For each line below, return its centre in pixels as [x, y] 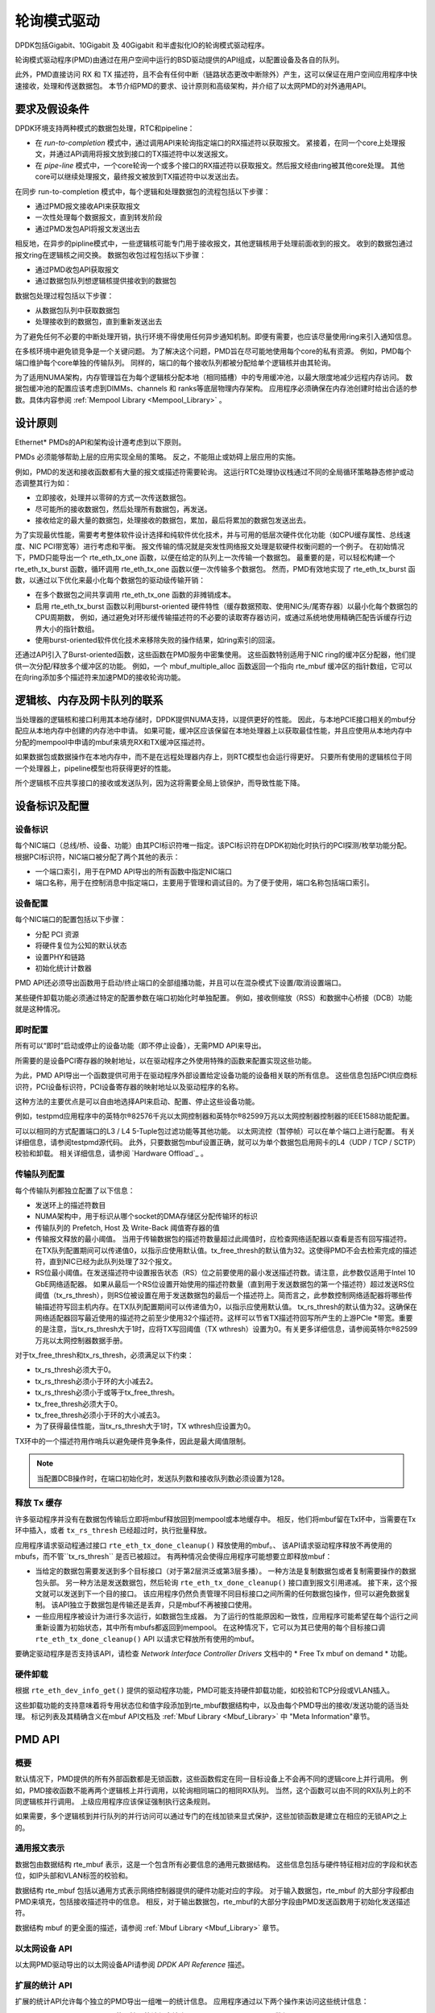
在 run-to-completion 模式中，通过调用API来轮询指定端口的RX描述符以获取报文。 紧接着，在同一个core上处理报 [220, 143]
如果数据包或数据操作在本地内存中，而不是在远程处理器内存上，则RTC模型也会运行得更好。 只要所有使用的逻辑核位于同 [213, 757]
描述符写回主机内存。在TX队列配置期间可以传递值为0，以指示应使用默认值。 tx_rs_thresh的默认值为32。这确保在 [230, 1306]
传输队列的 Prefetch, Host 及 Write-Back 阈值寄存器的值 [128, 1227]
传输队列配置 [40, 1174]
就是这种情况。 [39, 1009]
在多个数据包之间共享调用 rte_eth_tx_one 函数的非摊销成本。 [135, 595]
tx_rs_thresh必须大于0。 [75, 1370]
